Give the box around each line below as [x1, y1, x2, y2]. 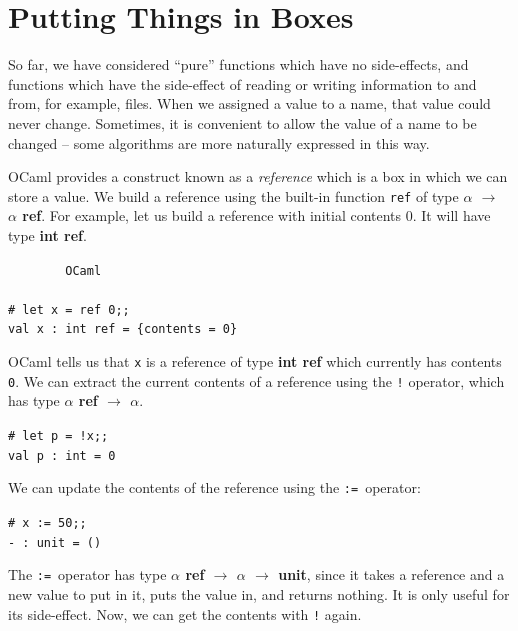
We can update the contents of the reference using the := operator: [8, 477, 421, 498]
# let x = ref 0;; [8, 302, 130, 317]
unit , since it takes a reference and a [278, 564, 505, 585]
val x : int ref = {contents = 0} [8, 322, 238, 337]
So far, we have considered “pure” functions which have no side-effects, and [8, 54, 469, 75]
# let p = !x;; [8, 429, 109, 443]
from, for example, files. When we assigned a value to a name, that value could [8, 93, 491, 114]
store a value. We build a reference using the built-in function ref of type [8, 185, 459, 206]
